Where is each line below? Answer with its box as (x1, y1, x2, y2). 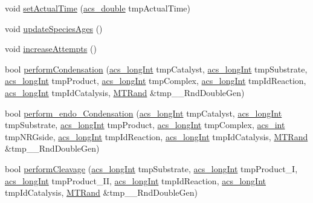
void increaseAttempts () (5, 42, 97, 55)
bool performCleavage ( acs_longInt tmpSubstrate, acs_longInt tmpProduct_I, (5, 162, 298, 175)
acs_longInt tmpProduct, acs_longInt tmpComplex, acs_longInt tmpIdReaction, (5, 74, 306, 87)
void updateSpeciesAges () (5, 22, 103, 34)
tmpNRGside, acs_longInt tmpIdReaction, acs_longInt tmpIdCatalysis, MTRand (5, 130, 308, 143)
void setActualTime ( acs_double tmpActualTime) (5, 2, 190, 14)
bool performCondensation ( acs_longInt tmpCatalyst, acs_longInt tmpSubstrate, (5, 62, 308, 75)
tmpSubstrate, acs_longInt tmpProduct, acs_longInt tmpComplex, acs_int (5, 118, 285, 131)
